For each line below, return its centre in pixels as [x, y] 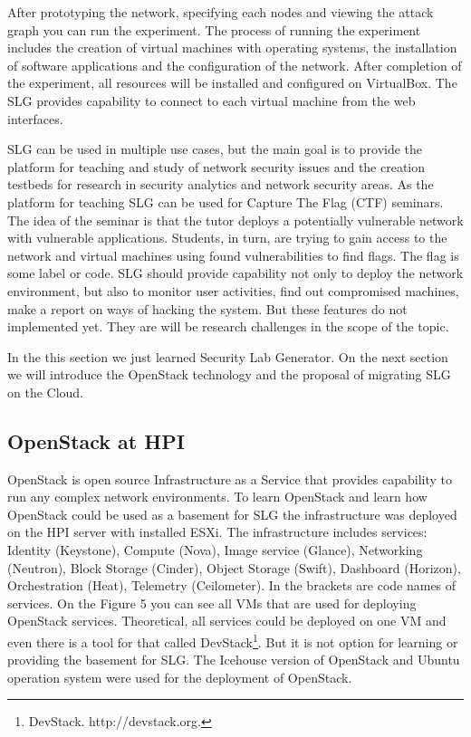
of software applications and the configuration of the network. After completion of [235, 65]
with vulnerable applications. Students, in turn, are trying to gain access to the [227, 238]
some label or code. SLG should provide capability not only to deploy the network [235, 273]
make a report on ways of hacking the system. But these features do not [207, 308]
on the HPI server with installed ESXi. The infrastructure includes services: [217, 532]
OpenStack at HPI [96, 440]
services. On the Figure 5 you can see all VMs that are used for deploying [212, 603]
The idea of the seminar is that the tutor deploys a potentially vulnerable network [235, 220]
